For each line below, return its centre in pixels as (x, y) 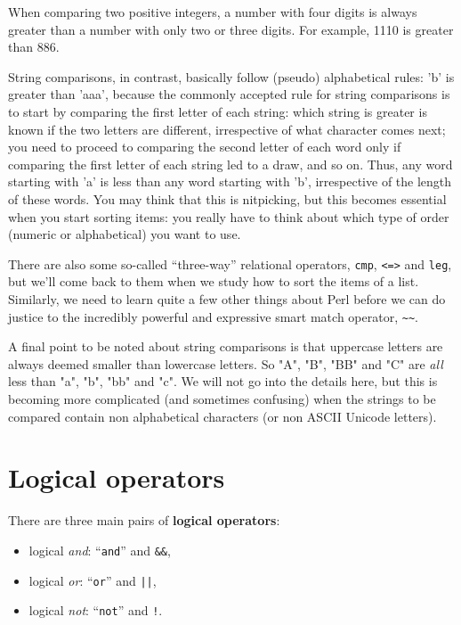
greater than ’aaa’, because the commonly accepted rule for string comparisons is (229, 94)
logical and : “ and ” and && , (100, 550)
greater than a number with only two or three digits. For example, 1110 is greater (231, 29)
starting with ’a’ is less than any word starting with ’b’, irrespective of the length (230, 181)
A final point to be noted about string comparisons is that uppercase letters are (226, 346)
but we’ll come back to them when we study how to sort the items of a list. (214, 281)
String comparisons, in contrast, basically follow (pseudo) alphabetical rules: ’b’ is (231, 76)
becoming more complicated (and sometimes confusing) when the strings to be (222, 399)
